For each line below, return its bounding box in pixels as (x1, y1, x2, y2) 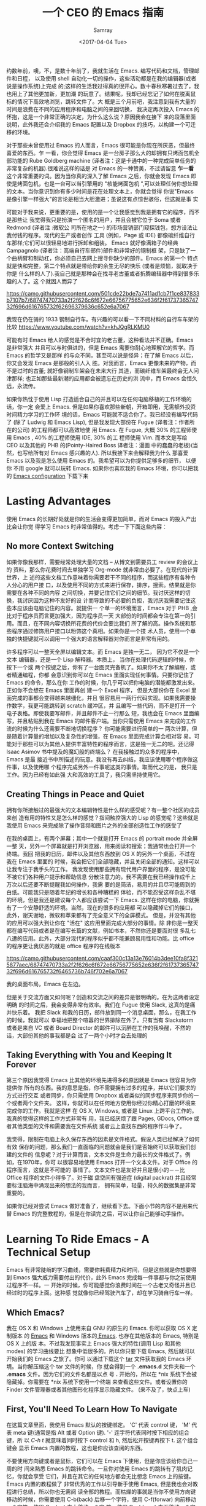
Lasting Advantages (6, 494, 112, 508)
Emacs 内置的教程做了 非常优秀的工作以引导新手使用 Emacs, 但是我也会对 (6, 1480, 193, 1488)
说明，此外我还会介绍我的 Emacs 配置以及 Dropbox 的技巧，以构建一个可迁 (6, 120, 196, 128)
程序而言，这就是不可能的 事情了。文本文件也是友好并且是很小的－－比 (6, 1166, 185, 1174)
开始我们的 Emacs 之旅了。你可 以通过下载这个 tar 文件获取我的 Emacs (6, 1355, 185, 1363)
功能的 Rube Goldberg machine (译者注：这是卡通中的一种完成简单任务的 (11, 157, 196, 164)
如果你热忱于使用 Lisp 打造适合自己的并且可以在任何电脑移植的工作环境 (6, 395, 187, 402)
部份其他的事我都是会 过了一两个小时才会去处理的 (22, 1032, 148, 1039)
